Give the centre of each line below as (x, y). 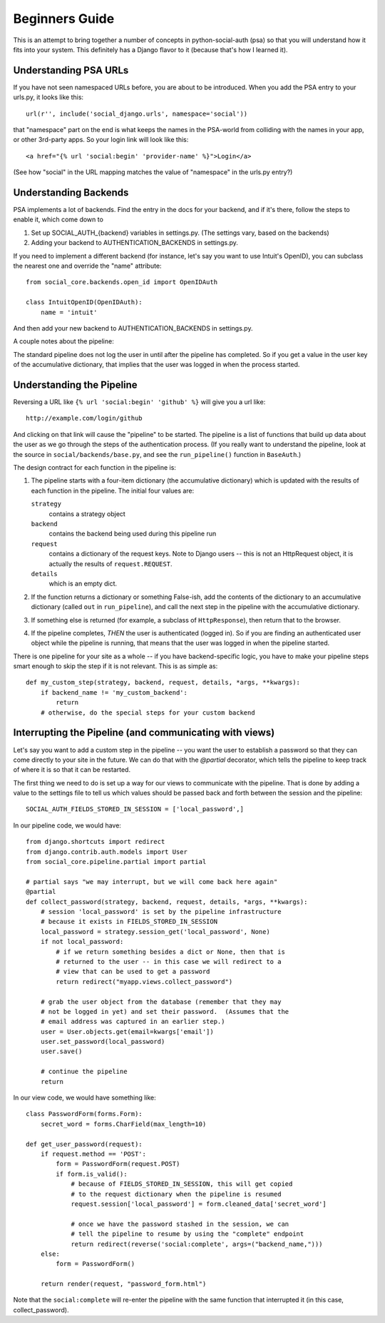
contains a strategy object (87, 513)
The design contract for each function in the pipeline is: (94, 468)
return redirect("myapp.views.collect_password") (144, 981)
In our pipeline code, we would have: (67, 825)
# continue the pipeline (84, 1072)
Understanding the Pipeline (76, 384)
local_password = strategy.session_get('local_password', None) (155, 931)
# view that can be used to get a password (133, 972)
